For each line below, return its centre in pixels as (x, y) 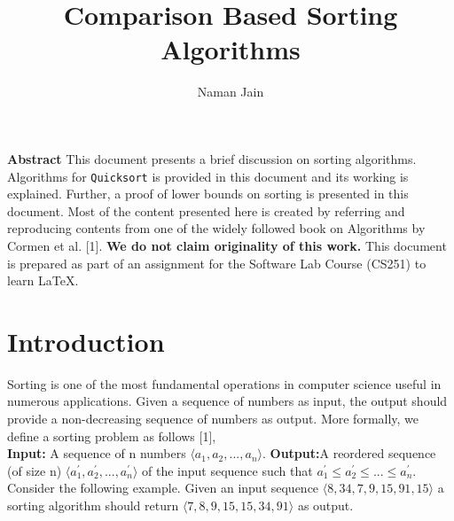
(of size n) (35, 470)
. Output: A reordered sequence (349, 453)
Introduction (86, 341)
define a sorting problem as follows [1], (112, 435)
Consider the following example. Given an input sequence (163, 488)
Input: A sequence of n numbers (97, 453)
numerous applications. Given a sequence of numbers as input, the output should (227, 401)
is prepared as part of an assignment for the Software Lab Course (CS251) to (217, 263)
